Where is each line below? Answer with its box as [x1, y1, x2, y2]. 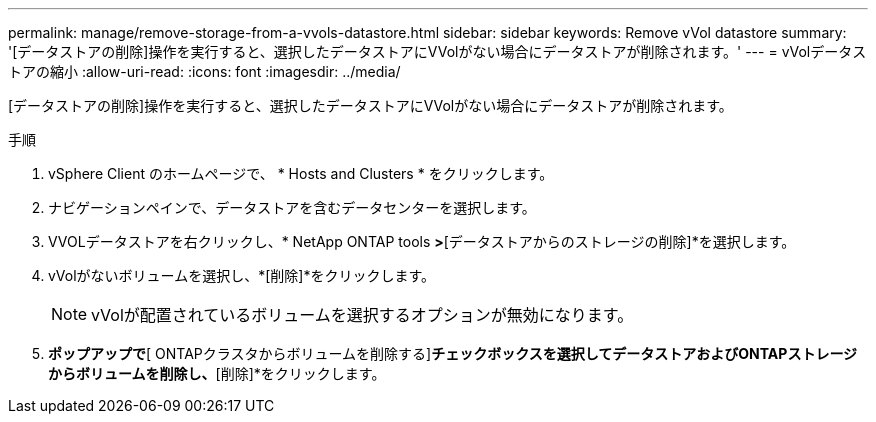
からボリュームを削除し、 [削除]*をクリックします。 [48, 365, 386, 382]
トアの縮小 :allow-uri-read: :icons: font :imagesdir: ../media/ [8, 63, 401, 80]
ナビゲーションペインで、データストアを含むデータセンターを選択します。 [48, 199, 536, 216]
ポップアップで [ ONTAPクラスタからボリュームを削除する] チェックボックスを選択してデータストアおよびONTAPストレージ [48, 345, 858, 362]
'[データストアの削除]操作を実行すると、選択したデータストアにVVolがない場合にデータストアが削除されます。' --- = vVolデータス [8, 43, 867, 60]
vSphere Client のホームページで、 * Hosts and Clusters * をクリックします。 [48, 165, 554, 182]
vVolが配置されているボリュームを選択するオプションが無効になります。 [91, 305, 634, 325]
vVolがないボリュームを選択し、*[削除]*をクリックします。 [48, 267, 436, 284]
